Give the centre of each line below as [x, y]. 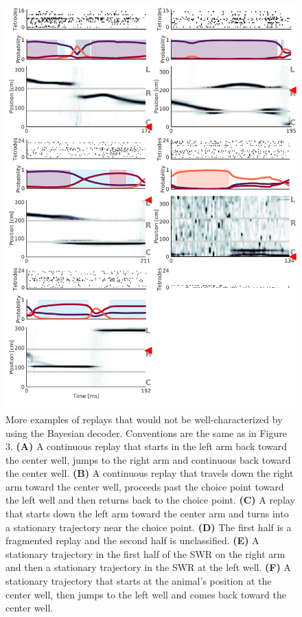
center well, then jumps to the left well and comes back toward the [146, 594]
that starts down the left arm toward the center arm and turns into [147, 514]
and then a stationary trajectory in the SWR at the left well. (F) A [148, 567]
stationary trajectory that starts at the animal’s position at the [139, 581]
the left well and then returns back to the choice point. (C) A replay [150, 500]
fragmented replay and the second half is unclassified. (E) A [132, 540]
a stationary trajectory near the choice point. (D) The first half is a [149, 527]
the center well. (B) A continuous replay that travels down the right [150, 473]
